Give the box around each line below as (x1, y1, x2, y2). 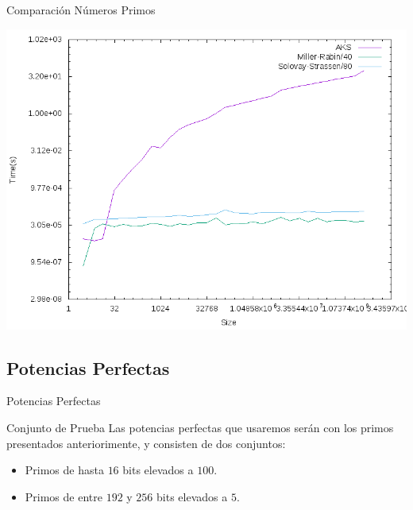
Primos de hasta (25, 462, 104, 478)
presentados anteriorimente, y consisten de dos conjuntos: (6, 435, 286, 451)
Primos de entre (25, 488, 102, 504)
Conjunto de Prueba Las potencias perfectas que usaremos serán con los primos (6, 419, 394, 435)
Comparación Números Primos (6, 2, 156, 17)
